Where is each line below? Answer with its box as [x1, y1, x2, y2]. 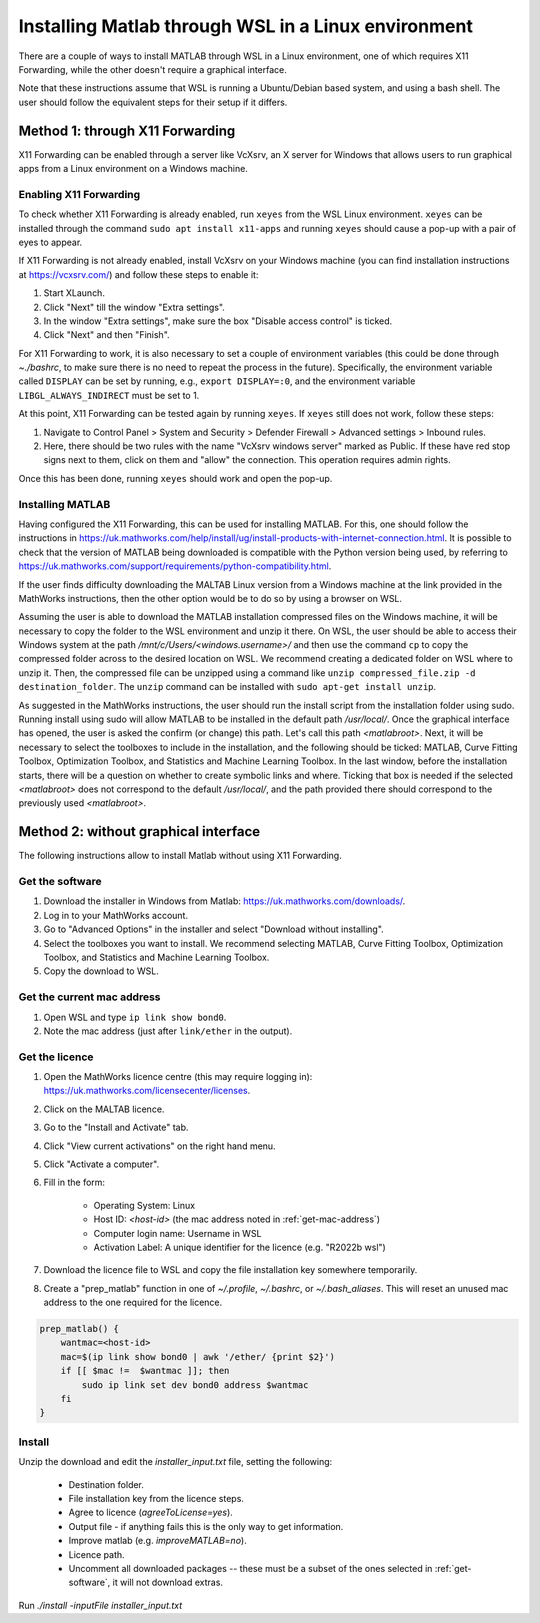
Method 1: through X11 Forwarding [18, 122, 236, 139]
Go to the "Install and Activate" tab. [43, 1121, 189, 1134]
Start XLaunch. [43, 287, 105, 299]
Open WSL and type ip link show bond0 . [43, 1011, 227, 1023]
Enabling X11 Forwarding [18, 187, 141, 201]
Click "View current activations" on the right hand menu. [43, 1140, 276, 1152]
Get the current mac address [18, 990, 161, 1004]
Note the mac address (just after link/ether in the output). [43, 1025, 293, 1037]
